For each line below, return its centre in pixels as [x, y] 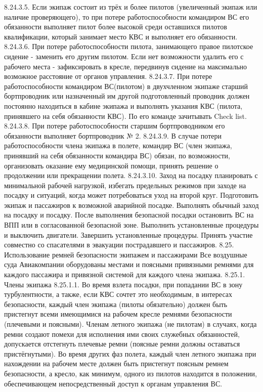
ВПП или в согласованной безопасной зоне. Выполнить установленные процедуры [131, 225]
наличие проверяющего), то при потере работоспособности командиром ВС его [127, 16]
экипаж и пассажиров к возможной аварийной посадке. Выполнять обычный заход [131, 205]
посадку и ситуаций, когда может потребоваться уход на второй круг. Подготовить [131, 195]
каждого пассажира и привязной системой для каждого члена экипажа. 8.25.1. [125, 274]
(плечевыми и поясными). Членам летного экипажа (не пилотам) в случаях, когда [130, 324]
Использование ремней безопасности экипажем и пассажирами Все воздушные [126, 254]
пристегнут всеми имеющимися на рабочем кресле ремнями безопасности [118, 314]
